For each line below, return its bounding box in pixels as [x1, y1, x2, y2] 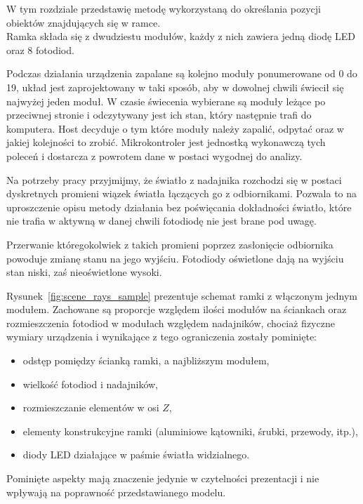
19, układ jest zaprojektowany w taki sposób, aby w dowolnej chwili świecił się [6, 79, 344, 94]
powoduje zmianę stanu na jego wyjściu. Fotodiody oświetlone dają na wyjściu [6, 251, 344, 265]
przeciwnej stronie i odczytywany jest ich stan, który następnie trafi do [6, 107, 312, 122]
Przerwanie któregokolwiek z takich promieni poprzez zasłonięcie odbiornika [6, 237, 334, 251]
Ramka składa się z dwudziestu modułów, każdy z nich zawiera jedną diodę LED [6, 29, 355, 44]
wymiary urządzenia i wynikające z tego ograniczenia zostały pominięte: [6, 329, 317, 344]
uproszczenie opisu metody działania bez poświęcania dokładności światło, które [6, 199, 352, 214]
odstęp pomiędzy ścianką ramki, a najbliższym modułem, [22, 353, 270, 368]
